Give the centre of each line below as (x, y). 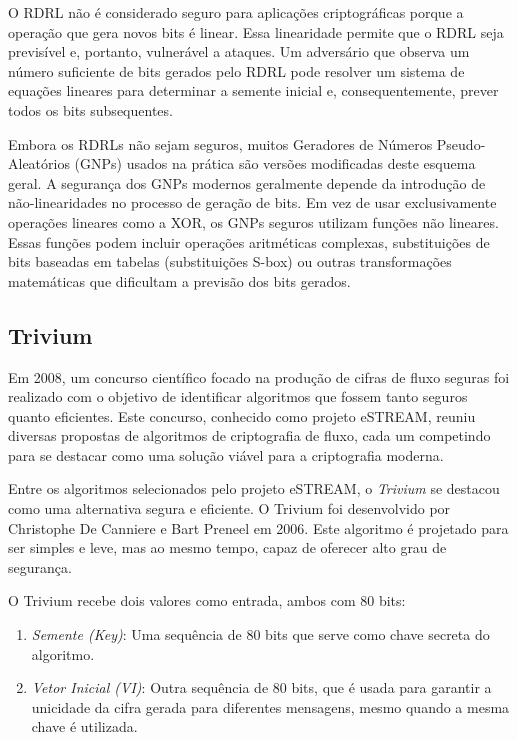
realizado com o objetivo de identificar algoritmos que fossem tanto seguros (238, 396)
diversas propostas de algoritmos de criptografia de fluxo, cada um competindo (249, 435)
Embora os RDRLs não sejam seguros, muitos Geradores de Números (220, 143)
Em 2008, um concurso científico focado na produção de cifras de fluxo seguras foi (259, 376)
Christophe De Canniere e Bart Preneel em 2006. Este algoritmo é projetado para (258, 527)
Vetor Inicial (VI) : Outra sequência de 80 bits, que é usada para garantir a (261, 687)
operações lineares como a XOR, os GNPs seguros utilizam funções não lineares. (253, 221)
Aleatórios (39, 163)
